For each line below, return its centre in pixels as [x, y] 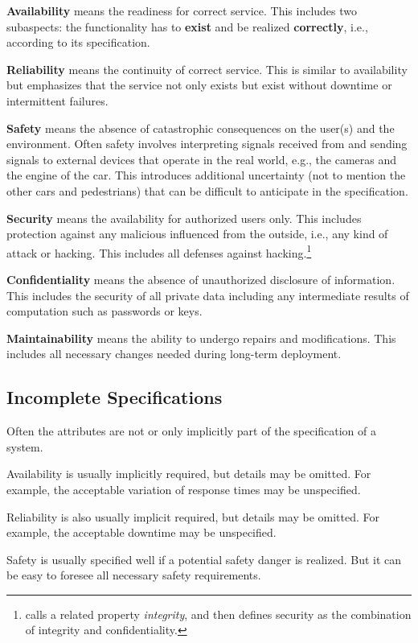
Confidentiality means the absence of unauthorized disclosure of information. [201, 279]
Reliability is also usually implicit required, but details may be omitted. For [193, 516]
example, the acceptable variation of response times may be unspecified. [184, 489]
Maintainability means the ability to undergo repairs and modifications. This [201, 338]
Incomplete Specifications [115, 397]
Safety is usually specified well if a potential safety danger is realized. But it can [204, 559]
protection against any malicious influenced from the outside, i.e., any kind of [197, 234]
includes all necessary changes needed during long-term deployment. [174, 354]
